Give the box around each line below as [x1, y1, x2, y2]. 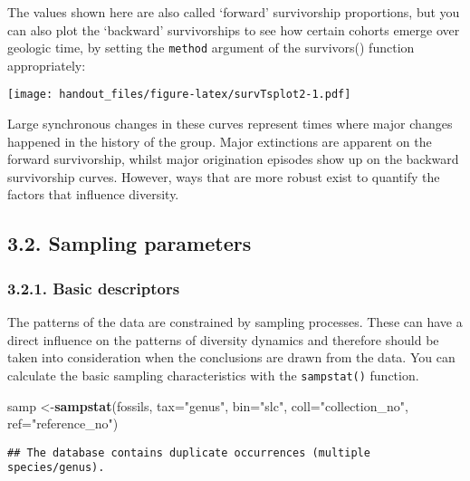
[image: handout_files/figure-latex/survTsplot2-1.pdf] [7, 88, 351, 101]
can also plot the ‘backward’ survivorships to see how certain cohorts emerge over [7, 20, 460, 39]
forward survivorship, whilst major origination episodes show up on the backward [7, 149, 459, 168]
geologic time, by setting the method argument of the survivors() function [7, 38, 415, 57]
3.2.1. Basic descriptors [7, 276, 180, 299]
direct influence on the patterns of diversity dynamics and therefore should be [7, 330, 439, 349]
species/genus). [7, 461, 105, 475]
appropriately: [7, 55, 86, 74]
